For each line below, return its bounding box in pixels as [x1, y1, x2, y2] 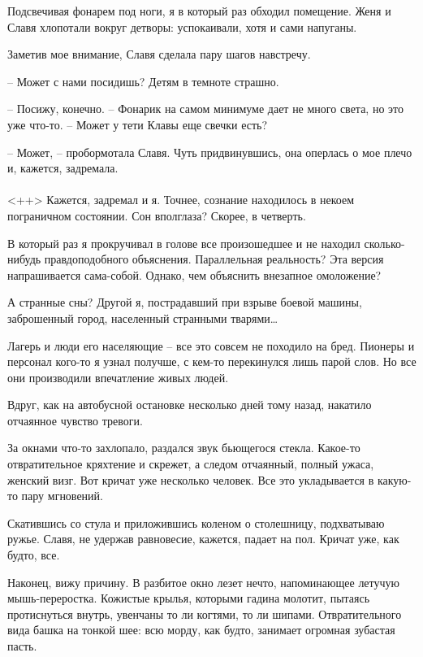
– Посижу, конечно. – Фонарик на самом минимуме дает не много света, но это [7, 100, 404, 117]
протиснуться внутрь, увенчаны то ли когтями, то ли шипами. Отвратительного [7, 605, 402, 622]
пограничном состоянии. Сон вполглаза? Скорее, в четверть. [7, 207, 306, 224]
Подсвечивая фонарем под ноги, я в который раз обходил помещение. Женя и [7, 2, 391, 19]
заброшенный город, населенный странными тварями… [7, 309, 278, 326]
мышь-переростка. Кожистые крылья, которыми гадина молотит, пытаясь [7, 590, 370, 607]
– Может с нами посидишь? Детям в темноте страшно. [7, 72, 279, 89]
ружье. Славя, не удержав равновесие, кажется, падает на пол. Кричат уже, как [7, 530, 399, 547]
